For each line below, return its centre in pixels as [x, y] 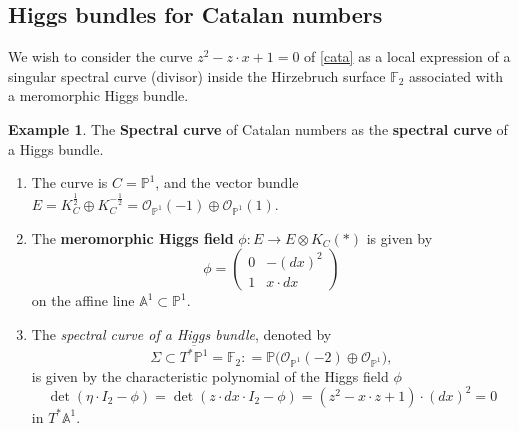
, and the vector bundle [227, 182]
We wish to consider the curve [100, 56]
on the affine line [83, 300]
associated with [456, 75]
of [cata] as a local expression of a [407, 56]
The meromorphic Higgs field [132, 237]
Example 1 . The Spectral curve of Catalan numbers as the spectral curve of [258, 128]
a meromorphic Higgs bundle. [98, 95]
